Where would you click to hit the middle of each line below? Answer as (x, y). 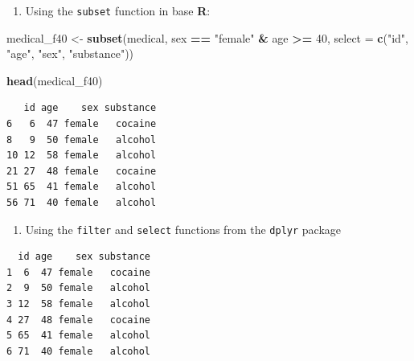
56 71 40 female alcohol (82, 203)
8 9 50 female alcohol (82, 139)
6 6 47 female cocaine (82, 124)
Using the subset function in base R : (118, 10)
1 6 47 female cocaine (78, 272)
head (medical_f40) (55, 80)
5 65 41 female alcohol (78, 336)
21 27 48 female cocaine (82, 171)
